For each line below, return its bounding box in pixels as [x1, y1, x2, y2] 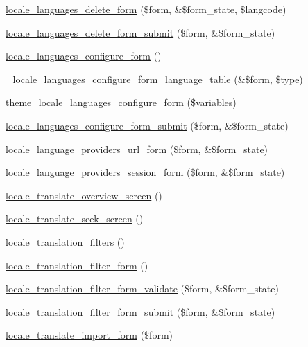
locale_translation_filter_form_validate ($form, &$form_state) [6, 281, 279, 296]
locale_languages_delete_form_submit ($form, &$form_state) [6, 25, 275, 39]
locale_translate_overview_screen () [6, 188, 162, 202]
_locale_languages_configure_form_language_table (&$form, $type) [6, 71, 303, 86]
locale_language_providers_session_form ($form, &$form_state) [6, 165, 285, 179]
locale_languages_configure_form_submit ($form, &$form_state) [6, 118, 289, 132]
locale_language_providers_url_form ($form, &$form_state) [6, 141, 268, 156]
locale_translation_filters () [6, 234, 125, 249]
